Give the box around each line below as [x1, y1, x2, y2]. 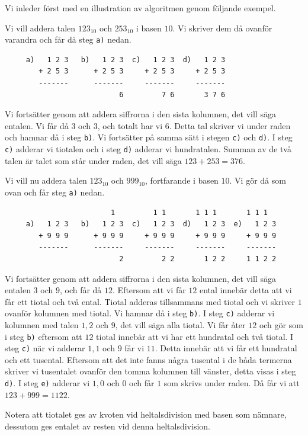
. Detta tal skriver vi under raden [169, 119, 291, 132]
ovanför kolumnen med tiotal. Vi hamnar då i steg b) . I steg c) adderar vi [5, 307, 275, 319]
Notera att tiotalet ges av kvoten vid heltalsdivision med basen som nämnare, [5, 408, 287, 421]
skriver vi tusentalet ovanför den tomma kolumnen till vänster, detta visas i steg [5, 365, 296, 377]
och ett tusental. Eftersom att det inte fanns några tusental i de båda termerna [5, 353, 292, 366]
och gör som [259, 318, 303, 331]
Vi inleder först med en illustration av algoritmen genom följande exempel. [5, 2, 276, 14]
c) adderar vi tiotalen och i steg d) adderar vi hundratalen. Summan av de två [5, 143, 291, 155]
